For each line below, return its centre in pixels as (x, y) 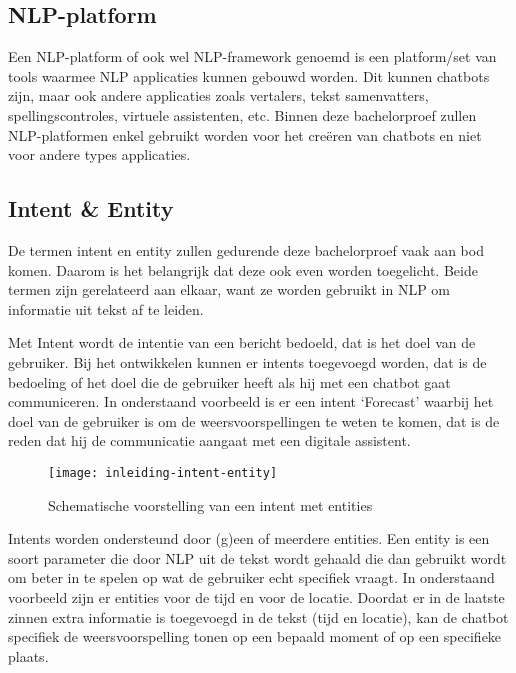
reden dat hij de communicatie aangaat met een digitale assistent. (209, 440)
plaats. (28, 655)
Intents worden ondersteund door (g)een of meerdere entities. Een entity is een (249, 538)
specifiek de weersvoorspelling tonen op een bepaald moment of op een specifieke (255, 636)
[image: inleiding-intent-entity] (163, 472)
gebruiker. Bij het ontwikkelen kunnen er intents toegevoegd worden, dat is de (247, 361)
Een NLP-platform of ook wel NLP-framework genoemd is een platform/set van (252, 56)
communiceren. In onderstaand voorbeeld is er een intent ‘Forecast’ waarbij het (251, 401)
